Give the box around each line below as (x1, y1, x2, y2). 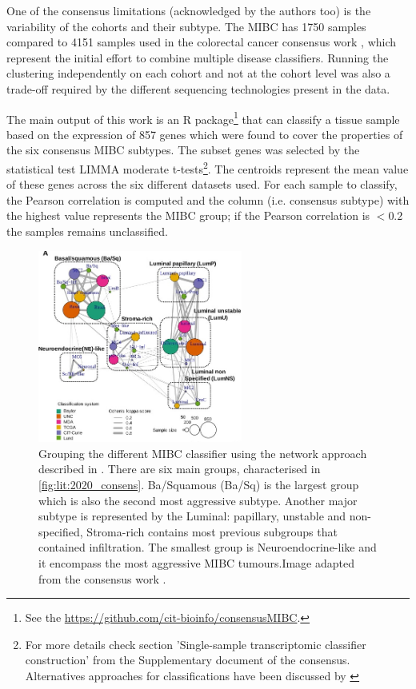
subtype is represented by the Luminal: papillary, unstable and (38, 508, 346, 524)
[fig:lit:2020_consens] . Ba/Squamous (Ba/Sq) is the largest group (38, 476, 359, 493)
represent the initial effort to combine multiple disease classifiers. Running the (6, 49, 389, 66)
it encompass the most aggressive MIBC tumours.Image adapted (38, 555, 355, 572)
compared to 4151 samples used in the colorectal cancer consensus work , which (6, 34, 397, 50)
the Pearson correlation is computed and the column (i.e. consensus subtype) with (6, 191, 410, 208)
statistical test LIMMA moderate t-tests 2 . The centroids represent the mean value (6, 158, 409, 177)
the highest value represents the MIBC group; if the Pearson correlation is (6, 207, 370, 224)
